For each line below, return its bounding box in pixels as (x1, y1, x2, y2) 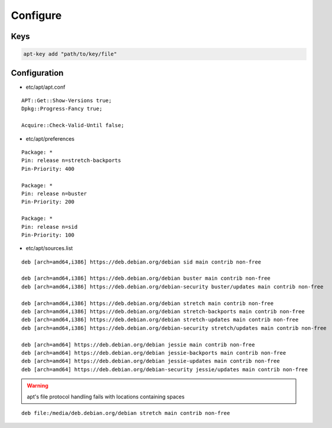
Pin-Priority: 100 (21, 231, 75, 238)
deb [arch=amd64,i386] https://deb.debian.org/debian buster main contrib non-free (21, 275, 271, 282)
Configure (11, 9, 62, 22)
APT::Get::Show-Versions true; (21, 98, 112, 104)
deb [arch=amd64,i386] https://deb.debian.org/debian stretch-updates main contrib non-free (21, 316, 299, 323)
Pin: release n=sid (21, 223, 78, 230)
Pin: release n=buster (21, 190, 87, 197)
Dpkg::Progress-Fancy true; (21, 105, 103, 112)
